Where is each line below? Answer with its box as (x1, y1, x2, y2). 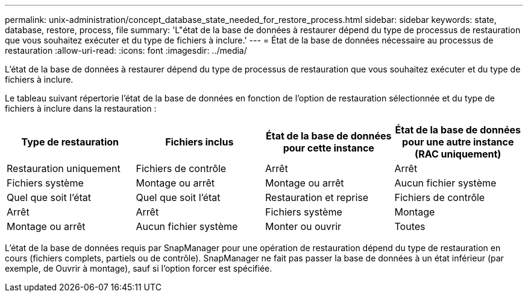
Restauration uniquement (7, 162, 121, 174)
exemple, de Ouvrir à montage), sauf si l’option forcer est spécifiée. (5, 263, 272, 273)
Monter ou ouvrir (265, 220, 342, 232)
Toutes (394, 220, 426, 232)
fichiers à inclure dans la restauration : (5, 103, 157, 113)
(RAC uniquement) (415, 148, 501, 160)
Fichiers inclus (165, 136, 234, 148)
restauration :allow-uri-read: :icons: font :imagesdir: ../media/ (5, 45, 247, 56)
